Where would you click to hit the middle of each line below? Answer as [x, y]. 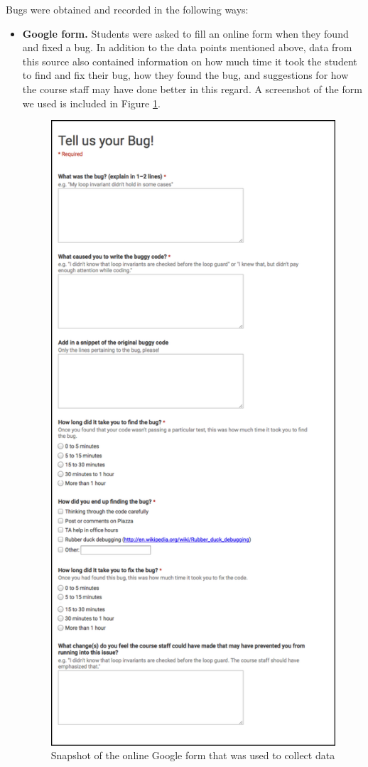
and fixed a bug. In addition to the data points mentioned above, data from [187, 47]
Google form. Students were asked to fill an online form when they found [185, 33]
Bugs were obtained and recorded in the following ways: [127, 9]
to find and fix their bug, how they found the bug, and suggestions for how [185, 75]
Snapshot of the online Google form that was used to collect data [193, 755]
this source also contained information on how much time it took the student [190, 61]
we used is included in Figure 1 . [91, 103]
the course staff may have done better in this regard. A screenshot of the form [192, 88]
